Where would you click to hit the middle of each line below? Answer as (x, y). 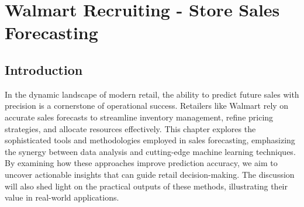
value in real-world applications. (62, 197)
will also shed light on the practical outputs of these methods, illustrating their (146, 186)
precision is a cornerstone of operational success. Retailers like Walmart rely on (147, 106)
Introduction (44, 69)
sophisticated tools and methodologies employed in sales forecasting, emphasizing (150, 140)
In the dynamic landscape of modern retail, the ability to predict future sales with (152, 94)
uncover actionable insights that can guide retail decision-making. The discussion (150, 174)
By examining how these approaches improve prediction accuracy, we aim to (141, 163)
